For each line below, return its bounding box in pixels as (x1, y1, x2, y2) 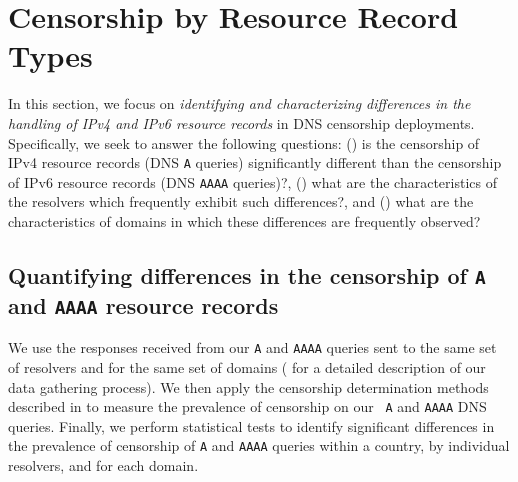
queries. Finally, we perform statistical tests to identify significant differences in (8, 415, 495, 436)
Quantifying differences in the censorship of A (8, 259, 486, 290)
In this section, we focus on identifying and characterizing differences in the (8, 93, 471, 114)
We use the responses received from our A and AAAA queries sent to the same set (8, 337, 497, 358)
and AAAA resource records (8, 289, 279, 320)
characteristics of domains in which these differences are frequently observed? (8, 211, 481, 231)
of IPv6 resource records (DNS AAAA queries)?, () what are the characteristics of (8, 171, 497, 192)
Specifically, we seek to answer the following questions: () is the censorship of (8, 132, 480, 153)
